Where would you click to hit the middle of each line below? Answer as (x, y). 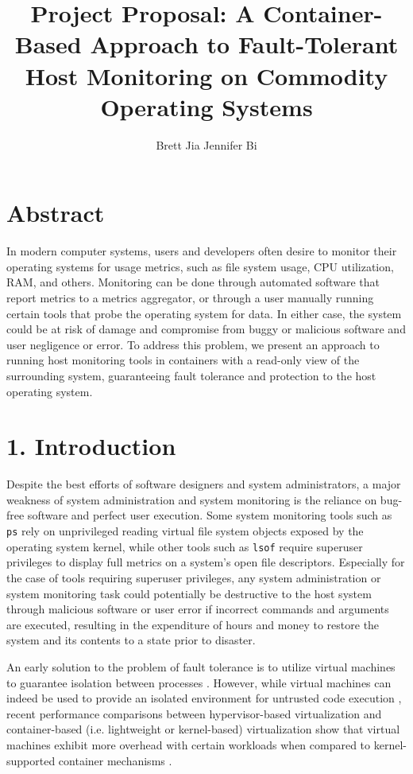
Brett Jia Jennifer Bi (206, 144)
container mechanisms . (115, 760)
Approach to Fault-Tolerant (244, 44)
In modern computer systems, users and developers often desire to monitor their (202, 251)
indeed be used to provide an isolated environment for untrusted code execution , (204, 698)
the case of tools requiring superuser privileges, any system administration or (194, 577)
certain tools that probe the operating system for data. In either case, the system (204, 313)
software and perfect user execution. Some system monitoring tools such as (210, 515)
